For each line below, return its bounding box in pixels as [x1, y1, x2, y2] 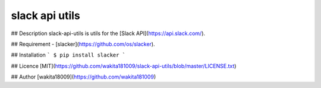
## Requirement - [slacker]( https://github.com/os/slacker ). [11, 40, 155, 48]
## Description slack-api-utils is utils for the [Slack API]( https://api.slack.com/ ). [11, 30, 205, 37]
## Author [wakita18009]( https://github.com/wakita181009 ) [11, 73, 156, 80]
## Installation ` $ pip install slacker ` [11, 51, 126, 59]
